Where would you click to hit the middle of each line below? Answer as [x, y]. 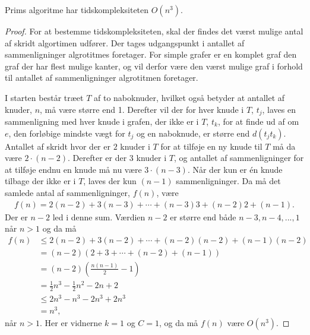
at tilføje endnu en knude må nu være [73, 169]
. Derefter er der [97, 158]
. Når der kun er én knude [235, 169]
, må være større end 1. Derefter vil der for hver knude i [142, 109]
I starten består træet [44, 97]
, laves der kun [110, 181]
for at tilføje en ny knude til [211, 146]
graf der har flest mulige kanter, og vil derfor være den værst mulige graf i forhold [154, 66]
